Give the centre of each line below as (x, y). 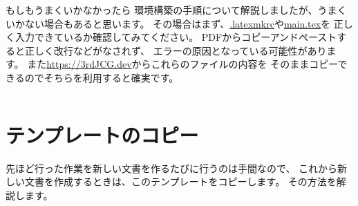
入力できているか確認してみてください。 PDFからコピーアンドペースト (176, 37)
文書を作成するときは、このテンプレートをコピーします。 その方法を (180, 181)
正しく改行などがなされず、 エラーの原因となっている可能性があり (176, 50)
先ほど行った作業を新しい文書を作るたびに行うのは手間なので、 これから (172, 168)
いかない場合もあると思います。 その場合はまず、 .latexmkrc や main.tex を (168, 23)
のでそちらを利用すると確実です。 (102, 77)
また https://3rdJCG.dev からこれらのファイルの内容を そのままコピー (182, 64)
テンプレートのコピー (102, 134)
